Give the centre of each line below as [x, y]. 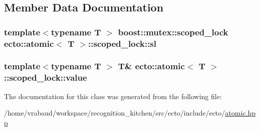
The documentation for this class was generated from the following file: [113, 96]
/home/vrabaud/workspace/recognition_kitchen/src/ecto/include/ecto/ [115, 113]
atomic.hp [240, 113]
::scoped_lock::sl [122, 43]
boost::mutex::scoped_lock [173, 32]
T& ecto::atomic [151, 66]
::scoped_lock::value [46, 77]
